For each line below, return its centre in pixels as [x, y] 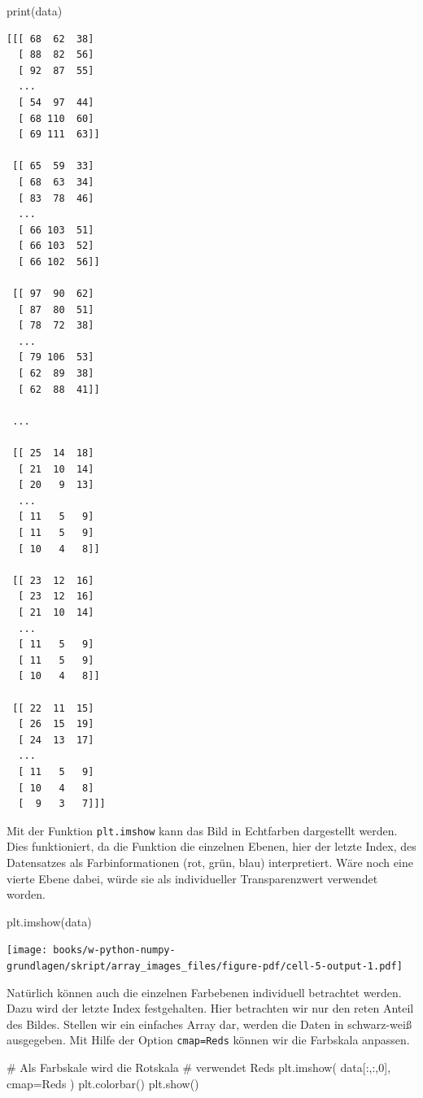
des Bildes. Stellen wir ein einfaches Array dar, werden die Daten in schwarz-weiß [209, 1024]
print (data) [35, 11]
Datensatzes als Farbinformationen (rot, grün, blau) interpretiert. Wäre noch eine [210, 862]
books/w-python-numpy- [114, 950]
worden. [26, 894]
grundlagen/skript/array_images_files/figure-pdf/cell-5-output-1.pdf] [205, 966]
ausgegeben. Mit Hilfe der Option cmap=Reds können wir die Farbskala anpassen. [208, 1040]
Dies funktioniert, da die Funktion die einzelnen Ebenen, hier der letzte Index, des [211, 846]
